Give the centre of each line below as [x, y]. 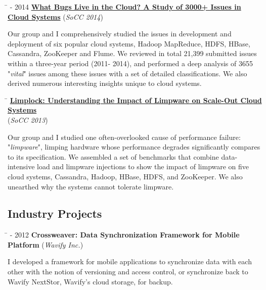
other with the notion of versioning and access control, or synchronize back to [128, 272]
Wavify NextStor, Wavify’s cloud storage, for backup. [90, 281]
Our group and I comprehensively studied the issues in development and [120, 34]
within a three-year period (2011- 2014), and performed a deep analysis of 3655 [130, 63]
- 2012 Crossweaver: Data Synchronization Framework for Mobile [125, 235]
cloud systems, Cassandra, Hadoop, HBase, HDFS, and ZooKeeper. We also [125, 176]
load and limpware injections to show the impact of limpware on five [143, 166]
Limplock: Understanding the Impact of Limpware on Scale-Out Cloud [136, 100]
